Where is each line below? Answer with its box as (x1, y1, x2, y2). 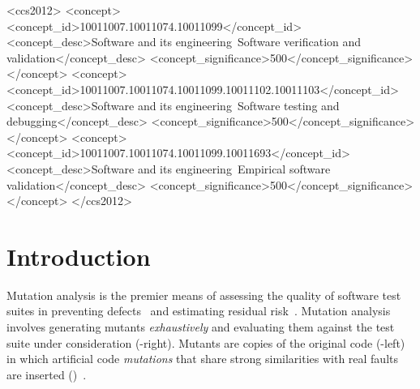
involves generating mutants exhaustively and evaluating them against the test (6, 318, 395, 336)
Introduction (6, 239, 151, 272)
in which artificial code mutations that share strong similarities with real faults (6, 350, 399, 367)
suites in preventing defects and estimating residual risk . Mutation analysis (6, 302, 391, 319)
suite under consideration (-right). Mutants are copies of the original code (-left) (6, 334, 405, 351)
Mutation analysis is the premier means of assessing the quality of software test (6, 286, 401, 303)
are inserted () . (6, 365, 87, 383)
